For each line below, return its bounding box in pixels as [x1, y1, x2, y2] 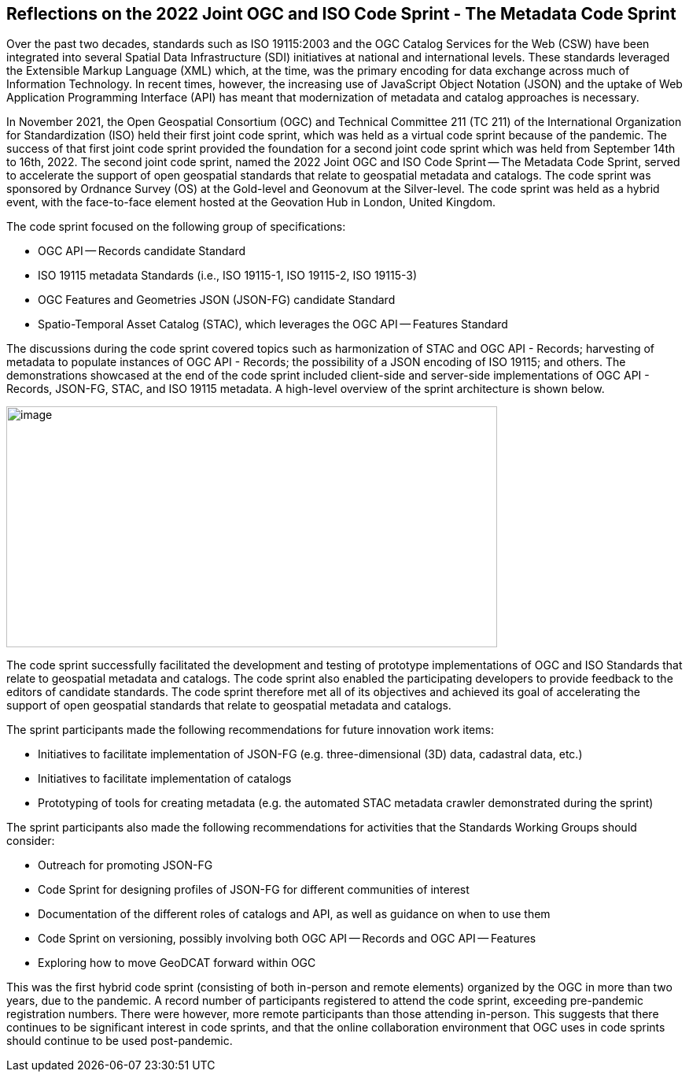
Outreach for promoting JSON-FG [38, 858, 213, 872]
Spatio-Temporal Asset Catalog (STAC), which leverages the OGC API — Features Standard [38, 317, 508, 332]
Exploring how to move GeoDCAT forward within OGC [38, 956, 316, 970]
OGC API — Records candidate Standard [38, 244, 246, 258]
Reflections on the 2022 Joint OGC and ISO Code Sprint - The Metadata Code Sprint [6, 4, 676, 24]
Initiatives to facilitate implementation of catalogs [38, 772, 292, 786]
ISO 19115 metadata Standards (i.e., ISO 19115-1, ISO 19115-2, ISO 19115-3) [38, 269, 418, 283]
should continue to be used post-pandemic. [6, 1034, 233, 1048]
